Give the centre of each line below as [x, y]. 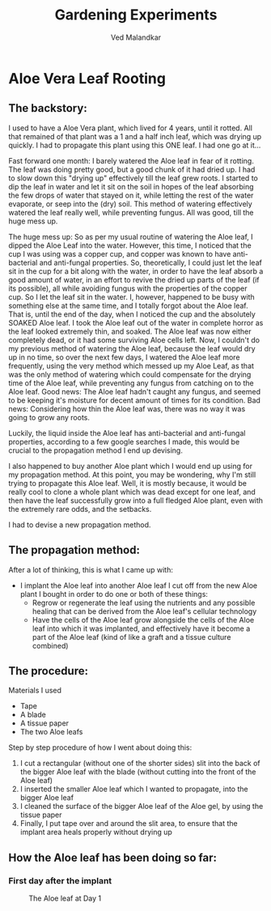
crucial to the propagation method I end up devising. [96, 450]
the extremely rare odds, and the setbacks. [80, 509]
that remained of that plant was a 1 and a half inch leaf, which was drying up [135, 136]
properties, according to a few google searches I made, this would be [124, 441]
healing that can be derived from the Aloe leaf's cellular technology [144, 611]
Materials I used [35, 691]
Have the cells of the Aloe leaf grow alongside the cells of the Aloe [143, 619]
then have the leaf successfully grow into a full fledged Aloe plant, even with [136, 500]
